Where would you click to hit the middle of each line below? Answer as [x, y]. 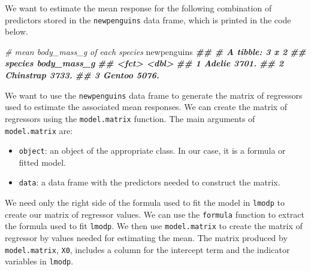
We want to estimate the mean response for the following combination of [138, 8]
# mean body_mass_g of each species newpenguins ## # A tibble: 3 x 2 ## [155, 51]
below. [16, 31]
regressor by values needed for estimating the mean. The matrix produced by [146, 238]
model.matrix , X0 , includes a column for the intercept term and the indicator [147, 249]
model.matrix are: [39, 130]
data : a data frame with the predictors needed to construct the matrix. [150, 182]
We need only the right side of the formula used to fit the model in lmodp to [145, 203]
